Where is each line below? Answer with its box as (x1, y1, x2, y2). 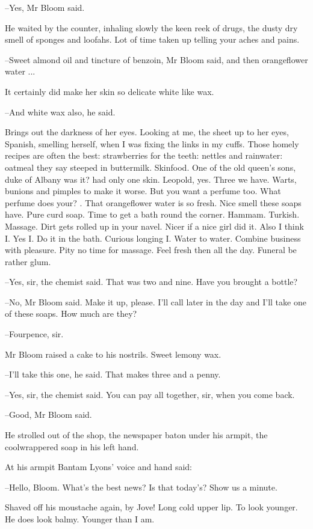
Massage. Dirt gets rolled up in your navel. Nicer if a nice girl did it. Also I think (5, 219, 304, 232)
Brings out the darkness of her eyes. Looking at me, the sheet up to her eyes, (5, 126, 289, 138)
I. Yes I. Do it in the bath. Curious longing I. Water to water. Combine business (5, 231, 301, 244)
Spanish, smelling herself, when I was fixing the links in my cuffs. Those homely (5, 137, 299, 150)
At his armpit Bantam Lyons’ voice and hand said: (5, 460, 192, 473)
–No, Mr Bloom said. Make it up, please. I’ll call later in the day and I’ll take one (5, 295, 306, 308)
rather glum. (5, 255, 51, 268)
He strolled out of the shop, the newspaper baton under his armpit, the (5, 429, 268, 441)
